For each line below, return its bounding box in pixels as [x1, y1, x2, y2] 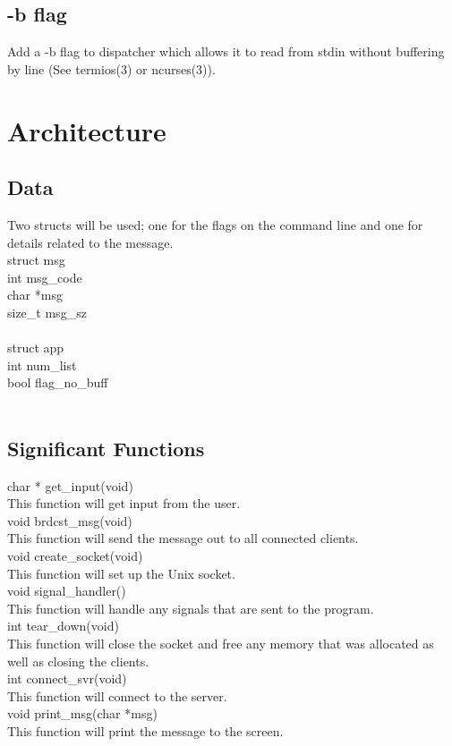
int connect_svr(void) [7, 669, 127, 688]
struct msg [7, 250, 65, 269]
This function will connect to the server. [7, 686, 227, 705]
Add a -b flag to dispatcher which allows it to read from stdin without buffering [7, 42, 445, 61]
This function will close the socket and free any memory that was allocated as [7, 634, 434, 653]
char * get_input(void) [7, 476, 133, 495]
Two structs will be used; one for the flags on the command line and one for [7, 215, 423, 233]
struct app [7, 338, 64, 357]
